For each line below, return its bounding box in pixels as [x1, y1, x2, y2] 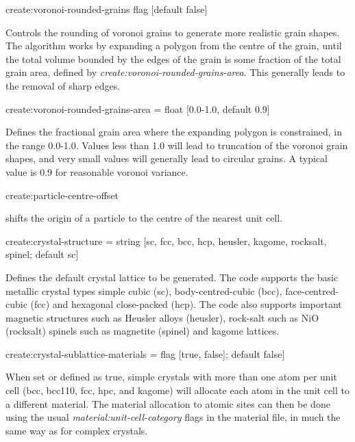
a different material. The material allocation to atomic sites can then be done [5, 396, 330, 411]
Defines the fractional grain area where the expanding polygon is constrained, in [5, 125, 343, 139]
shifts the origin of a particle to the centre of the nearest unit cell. [5, 211, 283, 225]
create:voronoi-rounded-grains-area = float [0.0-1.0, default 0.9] [5, 101, 270, 116]
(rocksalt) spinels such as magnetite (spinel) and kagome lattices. [5, 324, 280, 338]
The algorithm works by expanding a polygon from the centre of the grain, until [5, 38, 342, 53]
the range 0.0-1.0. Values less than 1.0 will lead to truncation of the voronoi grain [5, 138, 348, 152]
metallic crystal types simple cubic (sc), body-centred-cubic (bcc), [5, 283, 282, 298]
